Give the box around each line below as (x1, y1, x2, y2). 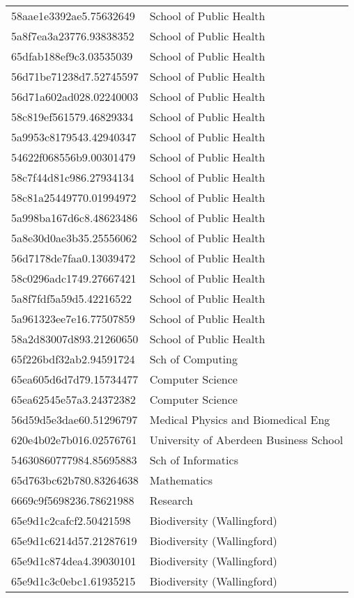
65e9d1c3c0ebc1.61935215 (11, 573, 136, 589)
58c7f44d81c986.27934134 (11, 169, 134, 185)
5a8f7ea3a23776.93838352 (11, 28, 134, 44)
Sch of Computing (149, 351, 238, 367)
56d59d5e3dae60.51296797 (11, 411, 138, 427)
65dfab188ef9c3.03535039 (11, 48, 133, 64)
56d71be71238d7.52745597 (11, 68, 139, 84)
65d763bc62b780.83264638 (11, 472, 139, 488)
